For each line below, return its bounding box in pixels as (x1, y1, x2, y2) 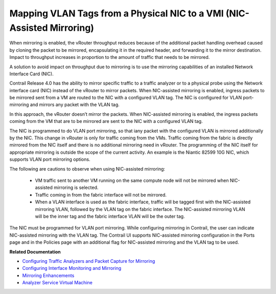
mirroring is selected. (54, 184, 99, 191)
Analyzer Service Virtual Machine (22, 280, 93, 286)
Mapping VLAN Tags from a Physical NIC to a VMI (9, 8, 224, 19)
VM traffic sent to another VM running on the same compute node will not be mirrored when (35, 177, 229, 183)
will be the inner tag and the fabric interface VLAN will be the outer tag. (35, 213, 185, 219)
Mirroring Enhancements (22, 272, 75, 279)
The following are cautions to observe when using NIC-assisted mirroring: (9, 165, 166, 172)
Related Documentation (9, 248, 61, 255)
